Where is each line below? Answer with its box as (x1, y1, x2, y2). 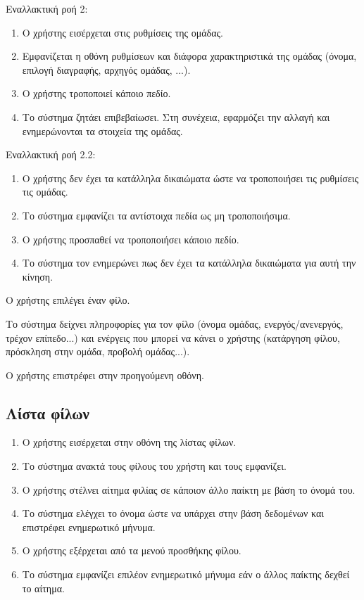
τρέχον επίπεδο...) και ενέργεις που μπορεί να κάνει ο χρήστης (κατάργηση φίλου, (6, 330, 340, 345)
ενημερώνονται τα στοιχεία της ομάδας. (22, 123, 183, 138)
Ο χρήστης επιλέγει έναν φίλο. (6, 293, 130, 307)
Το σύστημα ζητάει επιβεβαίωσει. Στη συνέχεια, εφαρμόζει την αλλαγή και (22, 109, 330, 124)
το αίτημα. (22, 580, 65, 595)
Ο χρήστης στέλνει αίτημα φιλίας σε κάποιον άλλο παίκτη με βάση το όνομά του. (22, 482, 356, 497)
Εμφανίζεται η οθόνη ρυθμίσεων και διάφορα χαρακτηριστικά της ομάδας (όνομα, (22, 49, 357, 63)
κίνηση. (22, 269, 54, 283)
